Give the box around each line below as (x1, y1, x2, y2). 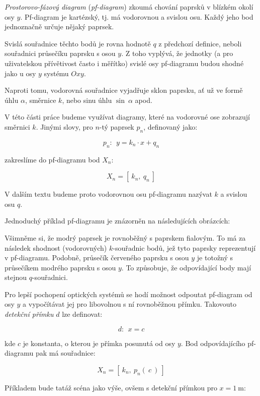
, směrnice (25, 94, 56, 105)
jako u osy (5, 68, 36, 78)
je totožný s (197, 252, 233, 263)
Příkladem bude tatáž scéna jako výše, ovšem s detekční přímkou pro (5, 382, 217, 392)
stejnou (5, 272, 27, 282)
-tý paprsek (99, 121, 134, 132)
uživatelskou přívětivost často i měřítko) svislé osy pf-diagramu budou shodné (5, 58, 244, 68)
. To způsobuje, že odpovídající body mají (121, 262, 251, 272)
